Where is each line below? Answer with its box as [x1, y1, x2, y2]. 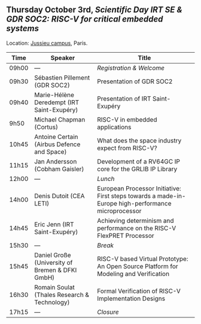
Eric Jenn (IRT [33, 220, 74, 228]
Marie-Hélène [33, 90, 75, 99]
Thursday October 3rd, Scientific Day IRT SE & [6, 5, 182, 15]
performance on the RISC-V [96, 224, 176, 232]
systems [6, 23, 39, 34]
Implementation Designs [96, 294, 166, 302]
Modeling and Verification [96, 270, 169, 278]
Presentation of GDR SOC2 [96, 77, 173, 86]
